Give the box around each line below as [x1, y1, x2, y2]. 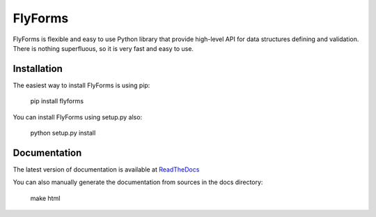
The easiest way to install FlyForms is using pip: [13, 81, 150, 89]
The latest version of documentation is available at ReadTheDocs [13, 165, 200, 174]
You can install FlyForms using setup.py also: [13, 112, 143, 121]
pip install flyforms [30, 97, 84, 105]
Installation [13, 63, 63, 75]
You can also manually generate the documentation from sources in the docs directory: [13, 178, 263, 186]
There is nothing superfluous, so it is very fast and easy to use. [13, 44, 194, 52]
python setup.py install [30, 129, 96, 137]
